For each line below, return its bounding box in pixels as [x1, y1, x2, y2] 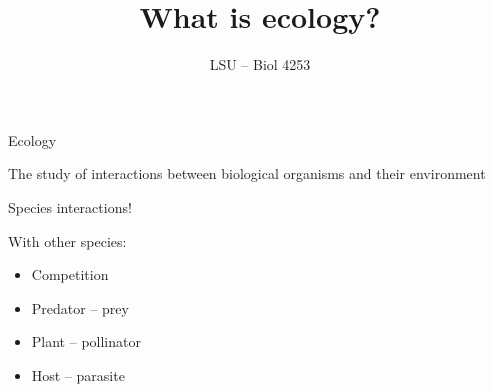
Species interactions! [8, 196, 132, 217]
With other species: [8, 230, 127, 251]
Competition [31, 264, 109, 285]
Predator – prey [31, 297, 129, 318]
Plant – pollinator [31, 331, 141, 352]
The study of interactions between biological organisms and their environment [8, 163, 486, 184]
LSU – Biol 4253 [209, 54, 311, 75]
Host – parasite [31, 364, 125, 385]
